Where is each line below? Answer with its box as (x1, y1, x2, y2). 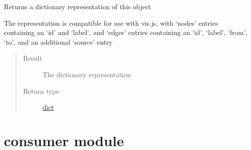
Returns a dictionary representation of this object (4, 1, 151, 11)
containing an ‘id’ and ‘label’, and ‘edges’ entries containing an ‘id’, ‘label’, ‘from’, (4, 27, 248, 37)
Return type (23, 85, 60, 96)
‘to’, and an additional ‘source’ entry (4, 36, 113, 47)
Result (23, 53, 42, 63)
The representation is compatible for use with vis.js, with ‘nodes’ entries (4, 17, 218, 28)
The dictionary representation (42, 69, 131, 79)
